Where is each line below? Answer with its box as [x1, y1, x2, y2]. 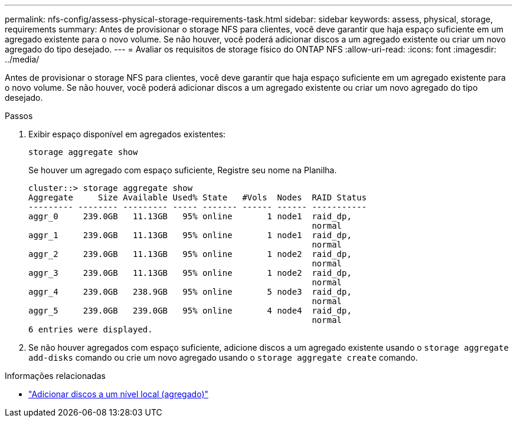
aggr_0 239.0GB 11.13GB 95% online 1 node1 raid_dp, [28, 212, 352, 221]
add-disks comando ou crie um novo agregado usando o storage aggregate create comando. [28, 352, 418, 362]
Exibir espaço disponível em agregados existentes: [28, 129, 226, 139]
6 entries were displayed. [28, 325, 153, 334]
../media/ [5, 54, 40, 64]
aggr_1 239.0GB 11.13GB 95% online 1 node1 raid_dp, [28, 230, 352, 240]
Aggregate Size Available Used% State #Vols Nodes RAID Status [28, 193, 367, 202]
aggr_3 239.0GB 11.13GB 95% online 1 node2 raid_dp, [28, 268, 352, 278]
